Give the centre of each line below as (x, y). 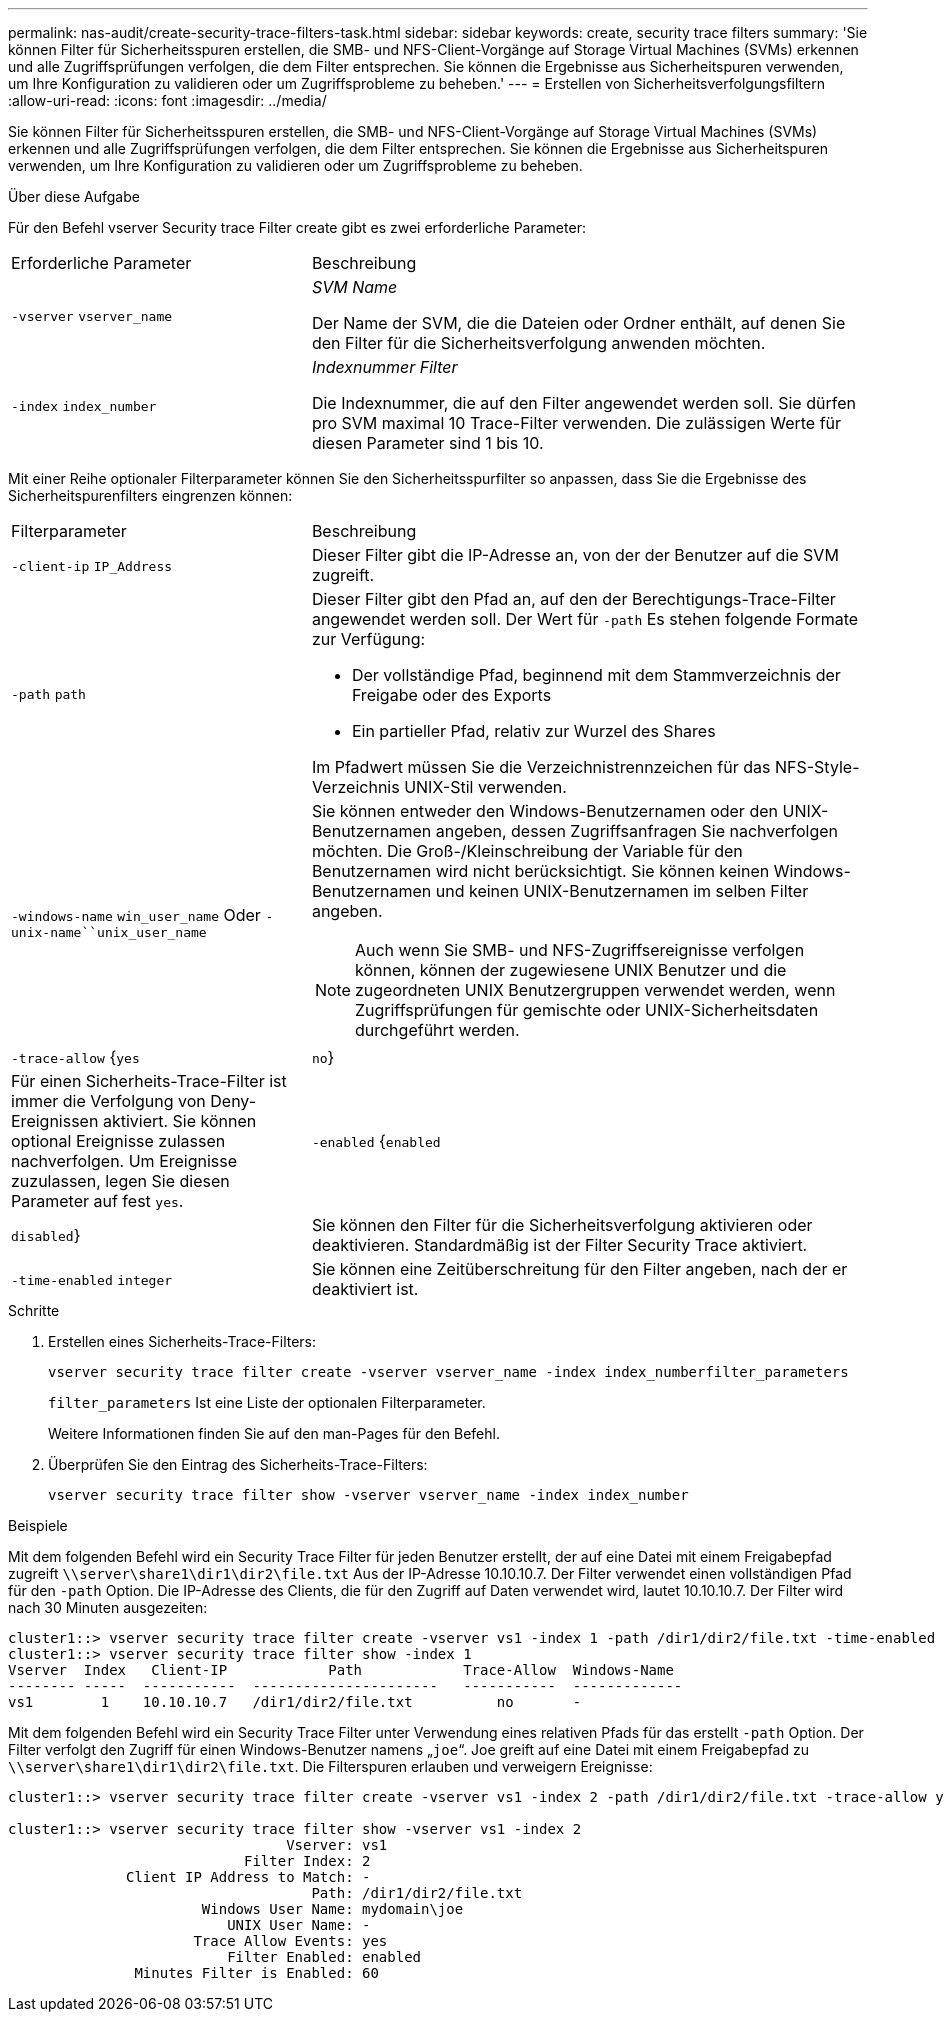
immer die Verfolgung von (108, 1101)
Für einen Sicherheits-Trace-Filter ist (149, 1081)
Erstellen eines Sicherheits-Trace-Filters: (182, 1341)
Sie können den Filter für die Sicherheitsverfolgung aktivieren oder (562, 1225)
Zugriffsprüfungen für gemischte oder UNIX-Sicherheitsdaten (586, 1010)
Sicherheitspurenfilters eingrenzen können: (150, 495)
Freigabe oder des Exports (451, 695)
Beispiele (38, 1525)
